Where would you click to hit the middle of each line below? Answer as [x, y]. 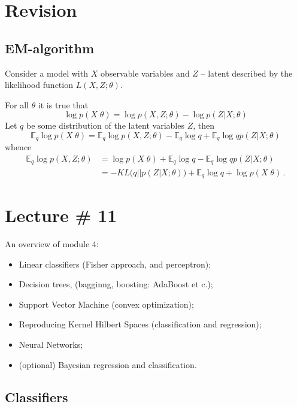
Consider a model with [46, 73]
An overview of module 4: [52, 244]
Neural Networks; [51, 344]
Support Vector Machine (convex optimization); [106, 304]
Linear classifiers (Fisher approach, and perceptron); [115, 264]
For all [17, 104]
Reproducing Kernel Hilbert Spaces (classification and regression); [140, 324]
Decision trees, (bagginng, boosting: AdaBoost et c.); [116, 284]
